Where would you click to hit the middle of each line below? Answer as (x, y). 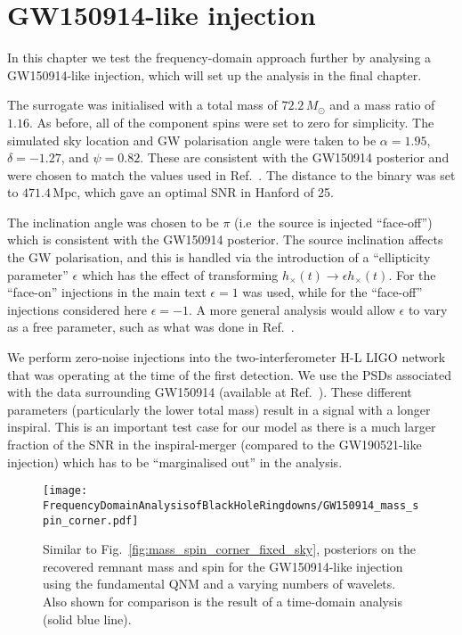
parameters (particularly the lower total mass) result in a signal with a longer (219, 409)
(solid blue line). (87, 619)
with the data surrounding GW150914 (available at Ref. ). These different (210, 392)
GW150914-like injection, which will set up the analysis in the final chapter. (215, 74)
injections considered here (77, 309)
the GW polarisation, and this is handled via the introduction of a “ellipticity (219, 257)
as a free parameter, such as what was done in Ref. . (151, 327)
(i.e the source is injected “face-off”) (333, 222)
